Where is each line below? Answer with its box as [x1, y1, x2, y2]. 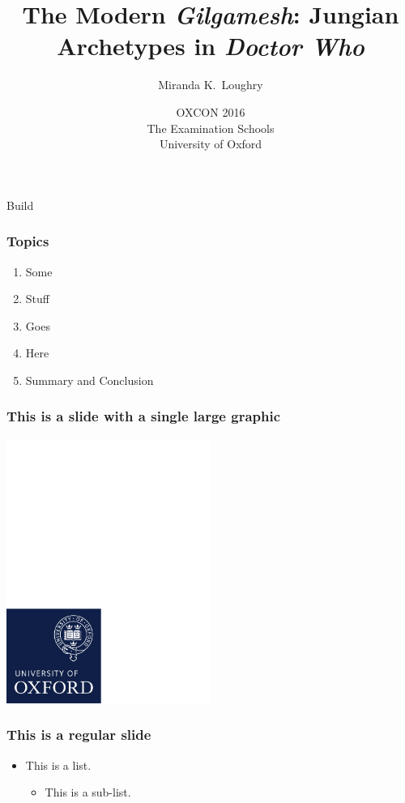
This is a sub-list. [45, 784, 131, 801]
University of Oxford [159, 135, 262, 152]
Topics [6, 231, 49, 251]
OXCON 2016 [176, 103, 245, 120]
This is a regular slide [6, 724, 151, 745]
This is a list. [25, 756, 92, 773]
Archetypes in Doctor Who [57, 29, 364, 63]
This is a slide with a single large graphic [6, 406, 281, 426]
